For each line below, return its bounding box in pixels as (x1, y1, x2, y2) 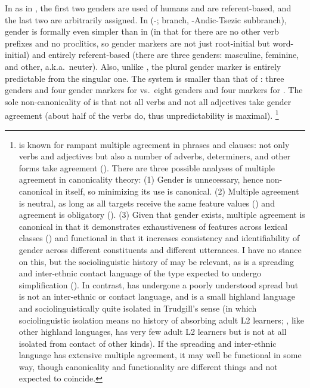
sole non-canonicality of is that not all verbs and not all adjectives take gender (5, 95, 292, 107)
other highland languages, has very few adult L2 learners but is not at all (18, 325, 287, 338)
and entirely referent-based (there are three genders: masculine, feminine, (32, 48, 299, 61)
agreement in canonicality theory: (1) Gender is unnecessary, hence (18, 173, 263, 186)
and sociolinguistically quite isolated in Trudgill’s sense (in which (18, 301, 257, 314)
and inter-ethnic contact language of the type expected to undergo (18, 267, 261, 279)
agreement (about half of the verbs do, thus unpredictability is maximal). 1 (5, 107, 279, 121)
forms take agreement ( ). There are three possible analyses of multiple (18, 161, 275, 174)
